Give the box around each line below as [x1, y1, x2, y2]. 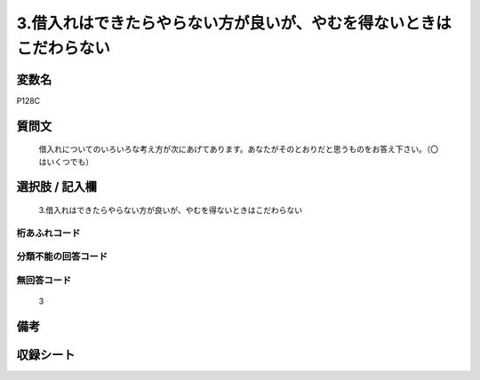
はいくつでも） [38, 156, 93, 167]
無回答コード [16, 273, 72, 286]
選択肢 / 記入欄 [16, 179, 98, 194]
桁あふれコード [16, 226, 81, 239]
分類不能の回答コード [16, 250, 108, 263]
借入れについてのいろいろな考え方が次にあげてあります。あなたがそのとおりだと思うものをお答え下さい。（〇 [38, 144, 439, 154]
